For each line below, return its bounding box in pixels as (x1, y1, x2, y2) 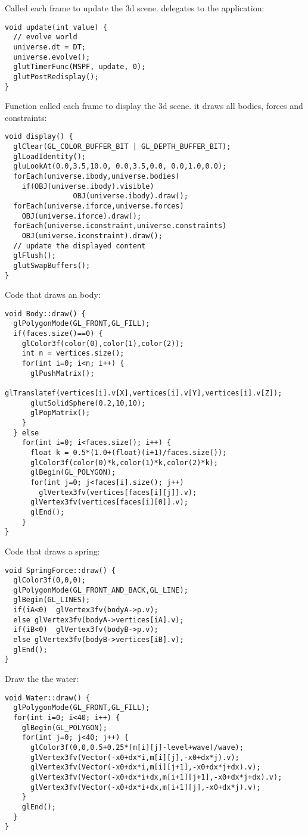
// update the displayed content (13, 241, 146, 250)
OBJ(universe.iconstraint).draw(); (21, 231, 163, 240)
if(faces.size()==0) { (13, 329, 103, 338)
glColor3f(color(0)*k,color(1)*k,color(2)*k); (30, 458, 218, 467)
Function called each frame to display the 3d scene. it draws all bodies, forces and (5, 99, 303, 112)
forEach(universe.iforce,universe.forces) (13, 201, 184, 210)
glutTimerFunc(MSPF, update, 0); (13, 63, 146, 71)
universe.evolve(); (13, 52, 91, 61)
